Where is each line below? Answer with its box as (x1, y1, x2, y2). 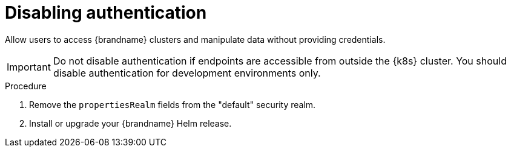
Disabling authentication (5, 2, 207, 23)
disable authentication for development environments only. (53, 66, 321, 79)
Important (7, 60, 51, 73)
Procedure (5, 80, 47, 91)
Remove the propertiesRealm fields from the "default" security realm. (29, 99, 316, 110)
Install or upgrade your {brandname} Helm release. (29, 118, 232, 128)
